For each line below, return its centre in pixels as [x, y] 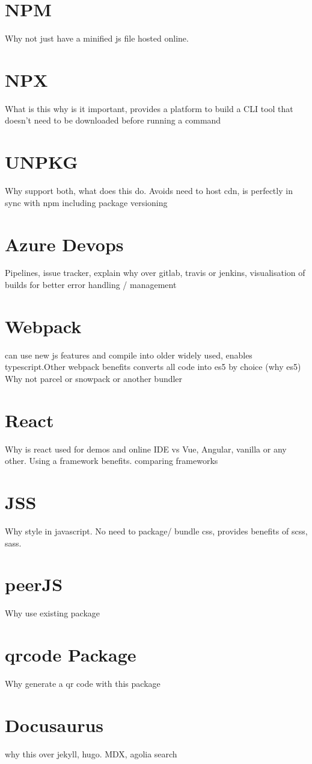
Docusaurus [54, 725]
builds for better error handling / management [91, 285]
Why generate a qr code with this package [83, 684]
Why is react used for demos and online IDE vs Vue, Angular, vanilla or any [146, 449]
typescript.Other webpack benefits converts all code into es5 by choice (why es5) [153, 367]
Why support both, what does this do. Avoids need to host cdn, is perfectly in [149, 191]
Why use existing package [53, 613]
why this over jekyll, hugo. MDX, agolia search [91, 753]
